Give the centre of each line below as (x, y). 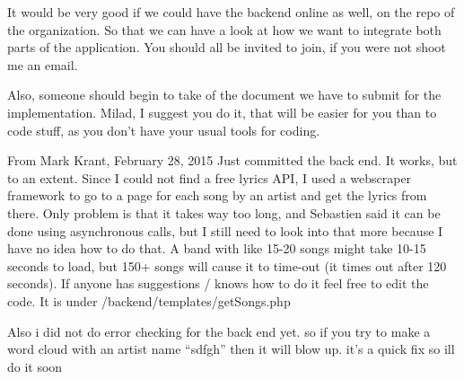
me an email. (43, 64)
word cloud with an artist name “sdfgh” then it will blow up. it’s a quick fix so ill (231, 349)
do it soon (35, 366)
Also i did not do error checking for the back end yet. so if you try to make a (219, 331)
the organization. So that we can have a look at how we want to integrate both (224, 29)
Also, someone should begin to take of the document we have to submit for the (224, 95)
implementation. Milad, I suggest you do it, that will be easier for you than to (222, 112)
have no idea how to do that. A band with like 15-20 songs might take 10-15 (217, 248)
